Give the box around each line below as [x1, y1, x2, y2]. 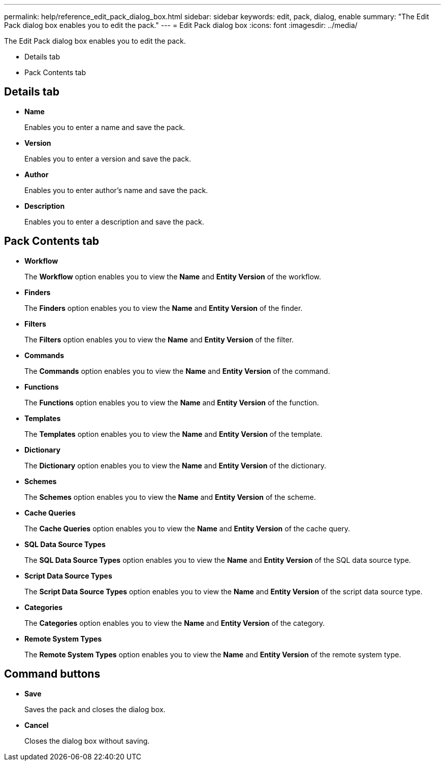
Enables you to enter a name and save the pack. [24, 122, 185, 132]
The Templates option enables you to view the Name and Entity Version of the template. [24, 429, 323, 438]
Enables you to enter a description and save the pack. [24, 217, 204, 226]
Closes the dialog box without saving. [24, 736, 150, 745]
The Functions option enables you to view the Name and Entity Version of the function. [24, 398, 319, 407]
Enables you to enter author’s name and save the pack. [24, 185, 208, 195]
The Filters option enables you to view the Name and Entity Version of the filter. [24, 335, 294, 344]
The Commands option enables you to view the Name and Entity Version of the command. [24, 366, 330, 375]
